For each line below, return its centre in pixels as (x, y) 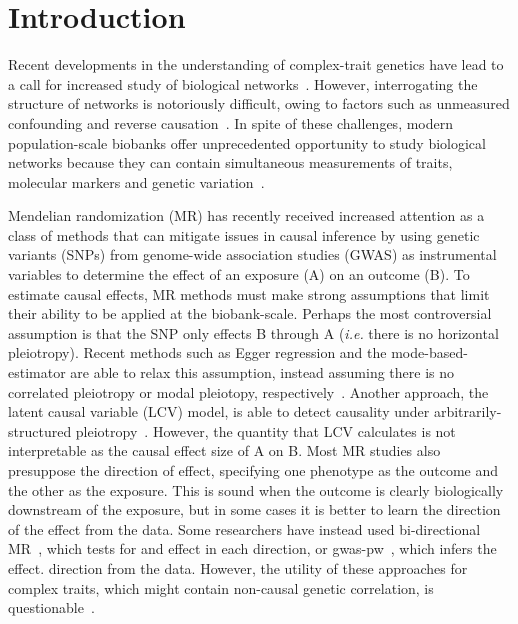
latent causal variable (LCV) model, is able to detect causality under (219, 411)
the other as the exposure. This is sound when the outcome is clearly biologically (256, 489)
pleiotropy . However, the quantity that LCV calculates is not (265, 430)
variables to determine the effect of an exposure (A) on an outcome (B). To (239, 274)
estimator (37, 372)
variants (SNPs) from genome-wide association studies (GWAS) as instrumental (252, 254)
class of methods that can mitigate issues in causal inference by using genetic (244, 234)
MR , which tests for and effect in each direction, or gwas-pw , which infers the (252, 548)
